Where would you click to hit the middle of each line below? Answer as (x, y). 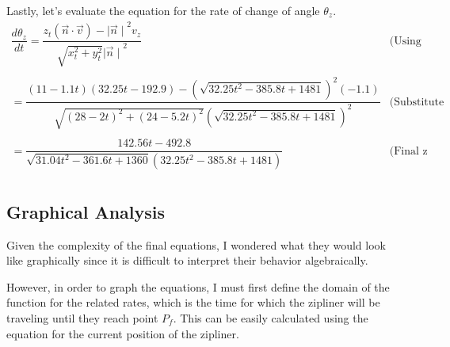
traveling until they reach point (82, 317)
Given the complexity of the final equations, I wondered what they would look (196, 244)
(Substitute (417, 102)
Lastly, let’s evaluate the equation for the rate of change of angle (163, 10)
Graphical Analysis (86, 211)
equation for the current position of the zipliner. (123, 333)
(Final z (408, 151)
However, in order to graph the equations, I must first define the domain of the (198, 286)
